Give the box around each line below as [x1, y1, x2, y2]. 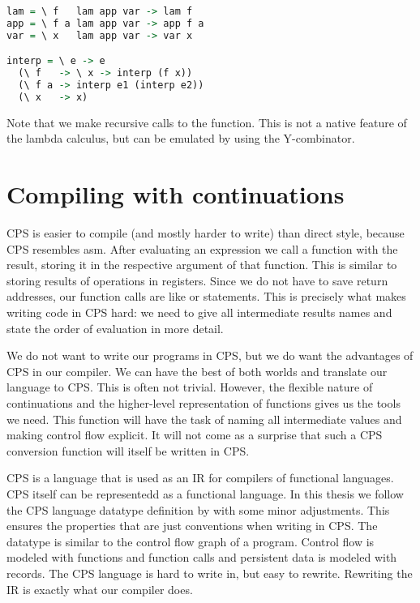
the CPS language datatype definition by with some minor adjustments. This [6, 501, 390, 518]
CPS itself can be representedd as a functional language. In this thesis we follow [6, 485, 404, 502]
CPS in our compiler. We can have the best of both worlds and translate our [6, 362, 388, 379]
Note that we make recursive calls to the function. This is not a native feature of [6, 113, 407, 130]
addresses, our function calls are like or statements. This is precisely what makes [6, 288, 406, 305]
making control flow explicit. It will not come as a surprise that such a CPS [6, 426, 383, 443]
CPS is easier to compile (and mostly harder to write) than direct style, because [6, 225, 405, 242]
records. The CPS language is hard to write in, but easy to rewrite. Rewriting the [6, 564, 413, 581]
